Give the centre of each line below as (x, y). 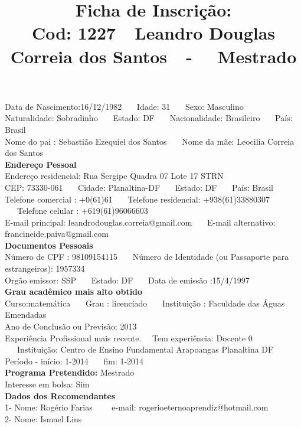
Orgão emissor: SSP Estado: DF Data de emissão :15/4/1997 (127, 280)
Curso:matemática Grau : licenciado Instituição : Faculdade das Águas (145, 303)
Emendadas (26, 314)
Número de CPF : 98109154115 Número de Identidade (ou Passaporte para (147, 257)
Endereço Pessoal (41, 164)
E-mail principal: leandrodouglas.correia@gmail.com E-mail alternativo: (140, 222)
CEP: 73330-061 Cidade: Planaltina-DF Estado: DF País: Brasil (139, 187)
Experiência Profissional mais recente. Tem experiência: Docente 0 (129, 338)
